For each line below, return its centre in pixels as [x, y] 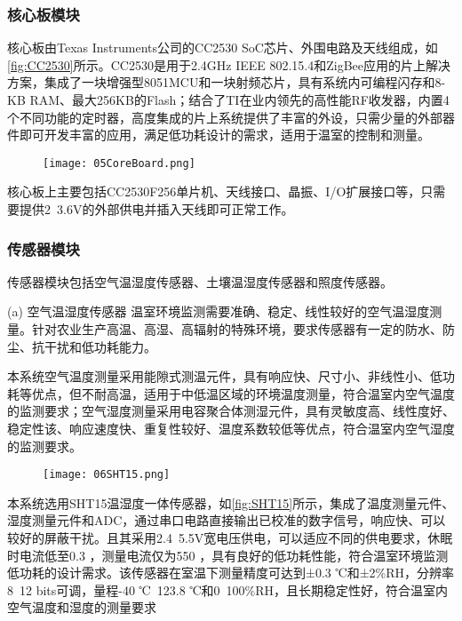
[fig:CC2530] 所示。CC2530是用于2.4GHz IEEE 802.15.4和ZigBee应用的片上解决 [229, 64]
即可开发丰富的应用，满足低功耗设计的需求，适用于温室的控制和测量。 [224, 135]
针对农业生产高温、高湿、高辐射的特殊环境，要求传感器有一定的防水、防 [243, 329]
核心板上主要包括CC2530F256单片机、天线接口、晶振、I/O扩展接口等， [214, 191]
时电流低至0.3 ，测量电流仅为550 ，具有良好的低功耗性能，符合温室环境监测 [228, 555]
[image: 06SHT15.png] [107, 475]
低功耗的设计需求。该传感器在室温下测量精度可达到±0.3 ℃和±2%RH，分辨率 [231, 573]
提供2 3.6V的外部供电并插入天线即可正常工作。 [156, 209]
